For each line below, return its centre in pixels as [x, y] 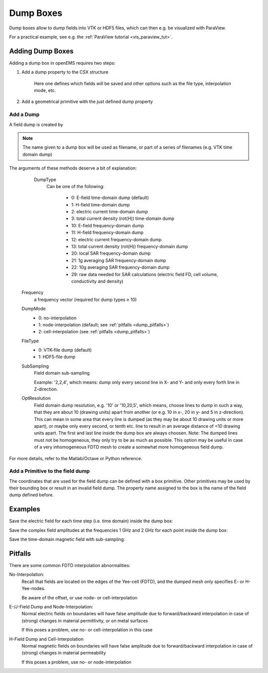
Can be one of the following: [75, 186]
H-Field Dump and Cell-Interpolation [46, 639]
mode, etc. [45, 91]
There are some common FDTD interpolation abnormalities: [70, 566]
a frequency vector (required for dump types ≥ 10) [85, 299]
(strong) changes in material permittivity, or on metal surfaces [85, 621]
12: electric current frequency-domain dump [116, 239]
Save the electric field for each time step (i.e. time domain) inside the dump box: [91, 521]
